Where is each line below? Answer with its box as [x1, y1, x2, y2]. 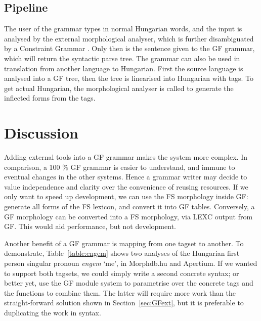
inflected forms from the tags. [4, 93, 96, 103]
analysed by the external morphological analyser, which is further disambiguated [4, 33, 254, 43]
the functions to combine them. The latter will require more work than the [4, 287, 236, 298]
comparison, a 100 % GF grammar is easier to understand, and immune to [4, 161, 235, 172]
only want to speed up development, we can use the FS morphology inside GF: [4, 191, 248, 202]
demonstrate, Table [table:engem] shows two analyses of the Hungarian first [4, 248, 240, 258]
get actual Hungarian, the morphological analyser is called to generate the [4, 82, 234, 93]
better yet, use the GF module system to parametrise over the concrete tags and [4, 278, 253, 288]
